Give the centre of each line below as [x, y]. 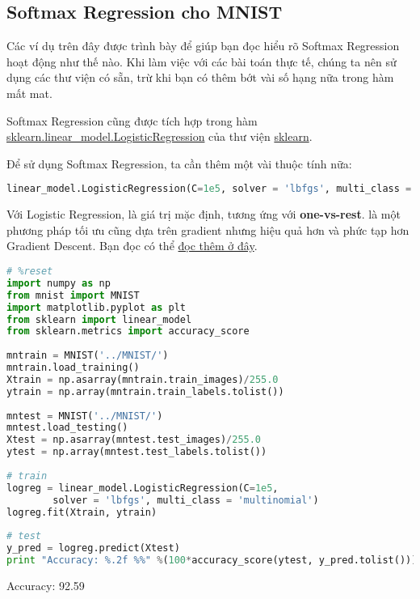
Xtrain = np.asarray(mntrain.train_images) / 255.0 [143, 379]
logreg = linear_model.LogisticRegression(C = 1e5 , [143, 488]
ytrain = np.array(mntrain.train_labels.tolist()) [145, 391]
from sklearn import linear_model [99, 319]
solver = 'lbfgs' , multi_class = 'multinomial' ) [186, 500]
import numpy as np [59, 283]
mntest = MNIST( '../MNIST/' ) [85, 416]
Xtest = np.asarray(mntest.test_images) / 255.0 [134, 440]
